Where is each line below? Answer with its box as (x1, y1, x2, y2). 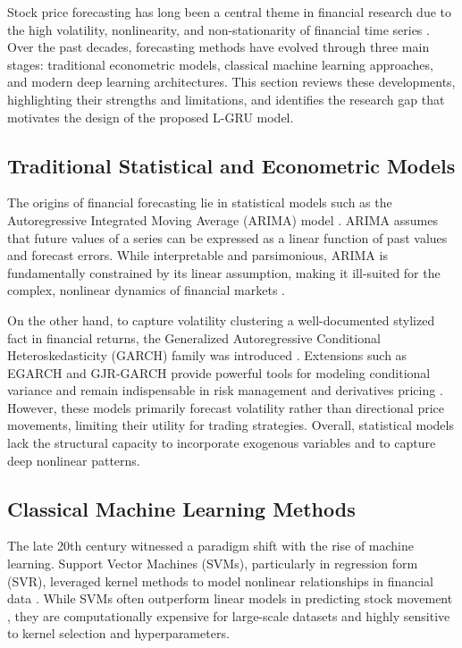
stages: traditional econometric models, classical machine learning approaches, (7, 55, 433, 73)
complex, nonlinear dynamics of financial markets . (7, 281, 285, 299)
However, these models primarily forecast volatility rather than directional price (7, 398, 444, 417)
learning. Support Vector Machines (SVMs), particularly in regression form (7, 554, 418, 573)
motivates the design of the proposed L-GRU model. (7, 107, 294, 126)
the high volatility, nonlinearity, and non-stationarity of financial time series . (7, 20, 430, 38)
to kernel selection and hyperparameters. (7, 624, 230, 643)
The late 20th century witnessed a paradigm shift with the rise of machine (7, 536, 415, 555)
